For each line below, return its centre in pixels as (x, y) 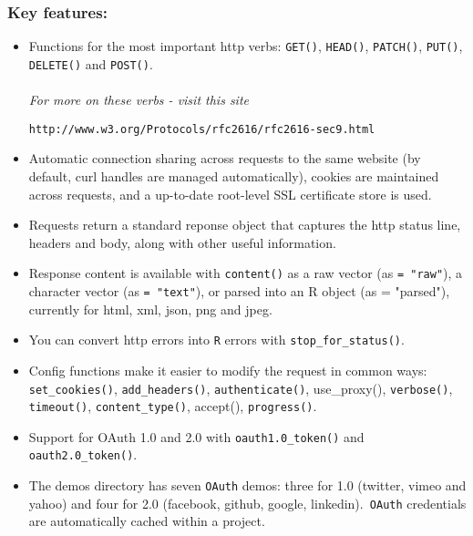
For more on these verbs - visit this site (139, 100)
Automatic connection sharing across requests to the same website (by (225, 158)
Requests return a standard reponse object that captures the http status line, (245, 225)
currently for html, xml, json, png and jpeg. (150, 309)
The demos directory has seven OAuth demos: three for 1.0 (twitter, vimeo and (247, 485)
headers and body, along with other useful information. (182, 242)
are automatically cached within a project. (147, 521)
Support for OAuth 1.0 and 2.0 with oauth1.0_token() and (196, 436)
